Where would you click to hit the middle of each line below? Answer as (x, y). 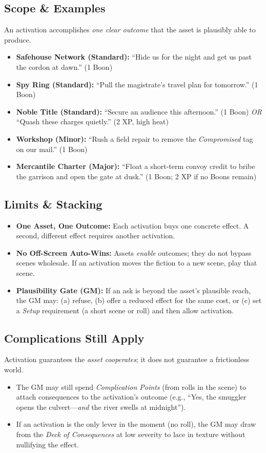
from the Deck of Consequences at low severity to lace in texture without (131, 434)
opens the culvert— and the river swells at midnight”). (101, 407)
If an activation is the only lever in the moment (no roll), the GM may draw (136, 424)
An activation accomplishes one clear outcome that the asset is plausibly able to (130, 30)
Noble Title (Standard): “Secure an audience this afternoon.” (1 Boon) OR (139, 111)
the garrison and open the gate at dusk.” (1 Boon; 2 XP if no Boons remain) (136, 176)
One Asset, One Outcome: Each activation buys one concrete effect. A (132, 225)
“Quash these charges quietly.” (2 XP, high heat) (92, 121)
